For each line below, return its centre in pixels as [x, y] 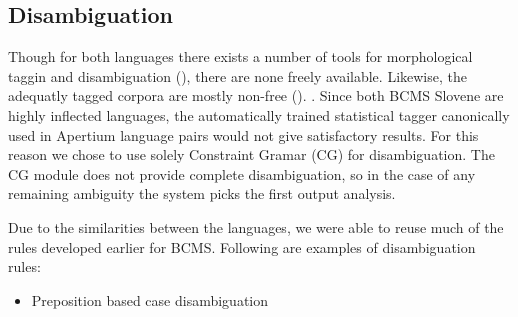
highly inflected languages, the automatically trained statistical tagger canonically [259, 114]
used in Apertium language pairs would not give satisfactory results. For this [243, 134]
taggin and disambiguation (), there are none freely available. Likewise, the [237, 75]
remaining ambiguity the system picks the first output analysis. [202, 193]
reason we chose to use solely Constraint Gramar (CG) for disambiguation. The [251, 154]
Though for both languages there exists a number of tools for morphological [240, 56]
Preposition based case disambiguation [150, 299]
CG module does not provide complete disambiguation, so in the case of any [242, 173]
